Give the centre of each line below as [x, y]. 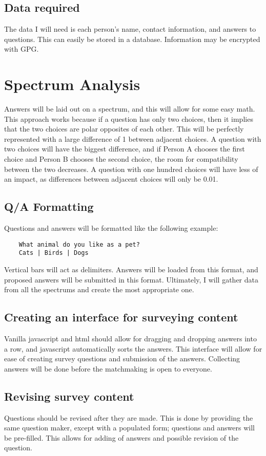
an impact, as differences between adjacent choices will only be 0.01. [111, 179]
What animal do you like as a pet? [79, 244]
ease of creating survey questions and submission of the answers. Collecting [122, 359]
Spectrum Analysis [72, 84]
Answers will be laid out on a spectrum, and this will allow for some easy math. [130, 109]
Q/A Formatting [49, 207]
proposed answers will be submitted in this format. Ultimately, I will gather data [131, 279]
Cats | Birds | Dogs [54, 253]
